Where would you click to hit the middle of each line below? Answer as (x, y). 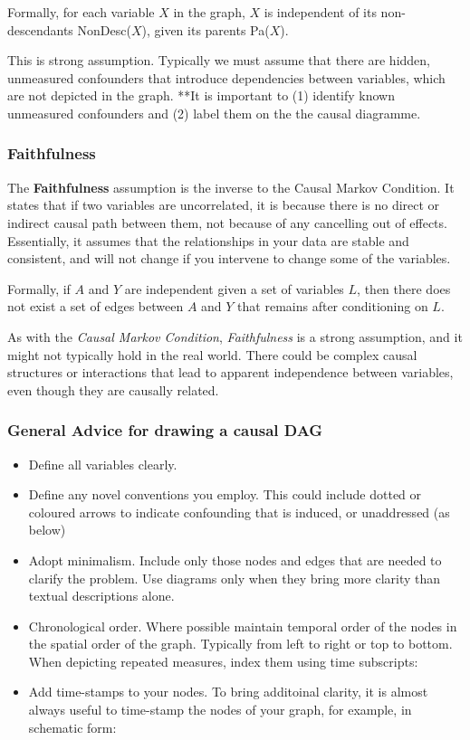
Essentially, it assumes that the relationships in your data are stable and (208, 240)
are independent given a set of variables (234, 288)
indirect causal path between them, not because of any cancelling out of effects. (227, 222)
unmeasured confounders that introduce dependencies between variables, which (226, 77)
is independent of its (320, 12)
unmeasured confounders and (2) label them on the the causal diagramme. (214, 113)
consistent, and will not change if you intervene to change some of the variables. (229, 258)
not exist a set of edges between (96, 306)
